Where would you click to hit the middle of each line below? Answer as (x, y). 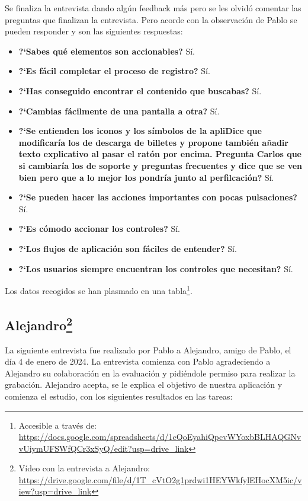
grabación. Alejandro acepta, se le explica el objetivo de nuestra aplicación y (144, 384)
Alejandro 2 (39, 323)
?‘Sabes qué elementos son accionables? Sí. (107, 51)
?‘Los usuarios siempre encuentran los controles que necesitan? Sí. (156, 268)
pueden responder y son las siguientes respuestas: (94, 31)
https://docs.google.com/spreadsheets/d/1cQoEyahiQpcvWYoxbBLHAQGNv (160, 437)
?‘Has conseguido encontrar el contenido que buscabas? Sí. (140, 90)
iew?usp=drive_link (55, 491)
